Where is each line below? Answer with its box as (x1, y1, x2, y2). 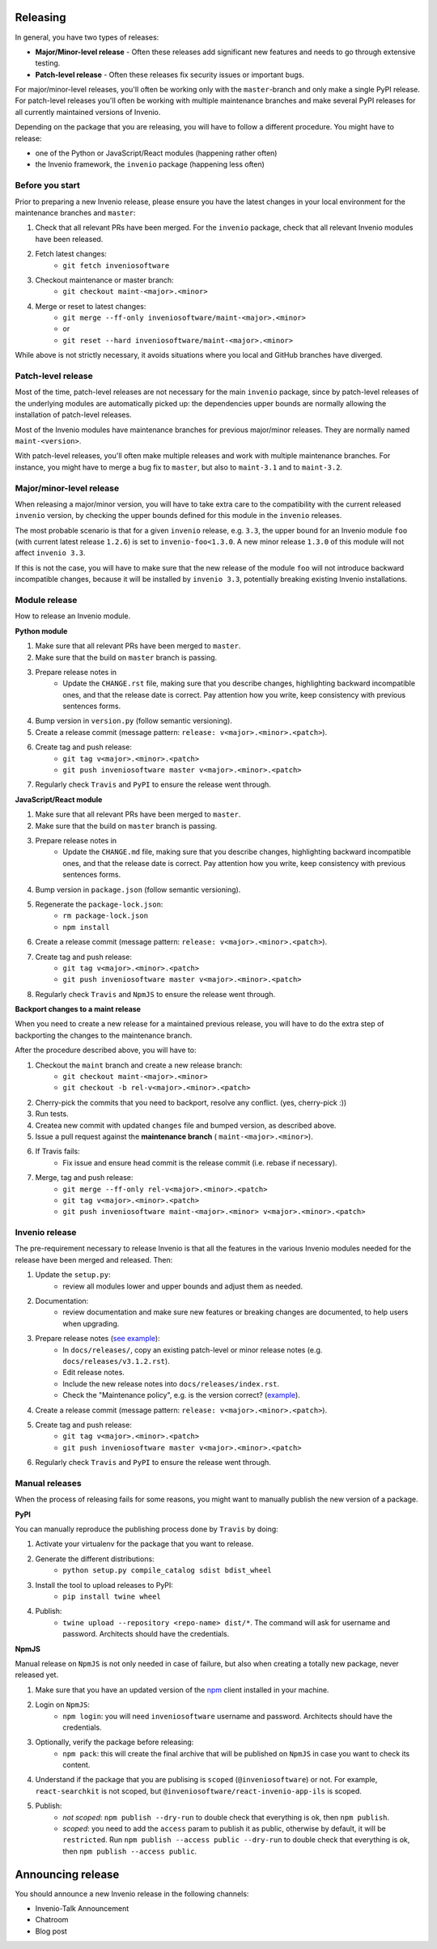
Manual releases (15, 1477, 82, 1488)
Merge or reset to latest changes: (35, 301, 146, 311)
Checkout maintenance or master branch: (35, 275, 174, 285)
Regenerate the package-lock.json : (35, 899, 163, 909)
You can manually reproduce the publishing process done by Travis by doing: (15, 1524, 278, 1534)
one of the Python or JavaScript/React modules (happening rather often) (35, 148, 278, 158)
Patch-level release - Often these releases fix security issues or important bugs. (35, 70, 305, 79)
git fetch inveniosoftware (62, 261, 170, 270)
